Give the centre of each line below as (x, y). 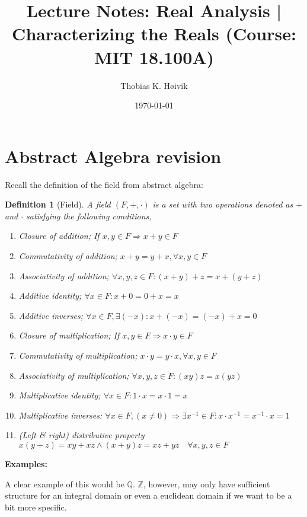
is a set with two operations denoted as (223, 204)
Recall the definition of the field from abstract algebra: (104, 184)
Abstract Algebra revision (113, 156)
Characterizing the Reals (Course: (154, 33)
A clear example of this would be (65, 484)
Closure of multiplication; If (69, 335)
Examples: (26, 463)
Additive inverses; (51, 315)
